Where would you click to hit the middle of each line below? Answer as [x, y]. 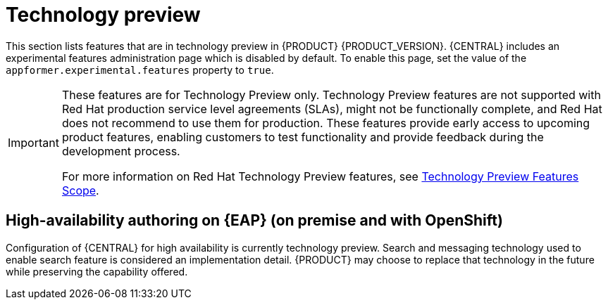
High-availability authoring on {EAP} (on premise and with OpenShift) [254, 221]
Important [33, 142]
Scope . [80, 190]
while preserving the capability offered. [97, 271]
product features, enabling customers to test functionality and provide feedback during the [303, 137]
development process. [121, 151]
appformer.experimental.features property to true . [140, 70]
